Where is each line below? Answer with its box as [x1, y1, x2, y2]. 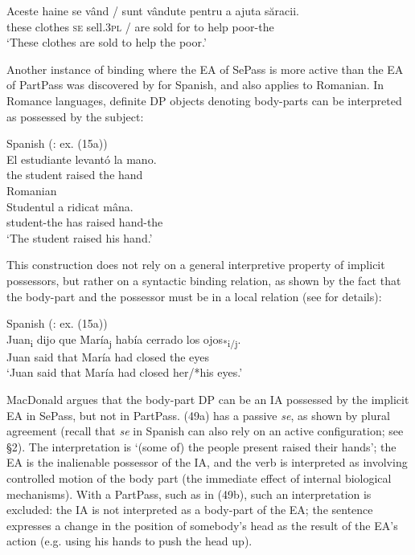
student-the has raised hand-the [6, 214, 163, 231]
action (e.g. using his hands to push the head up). [6, 533, 253, 549]
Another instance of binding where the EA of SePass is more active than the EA [6, 60, 404, 77]
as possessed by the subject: [6, 108, 144, 124]
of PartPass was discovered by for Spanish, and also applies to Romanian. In [6, 76, 384, 93]
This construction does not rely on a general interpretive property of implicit [6, 256, 385, 273]
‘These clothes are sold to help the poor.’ [6, 34, 207, 51]
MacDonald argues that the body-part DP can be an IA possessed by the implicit [6, 391, 409, 407]
